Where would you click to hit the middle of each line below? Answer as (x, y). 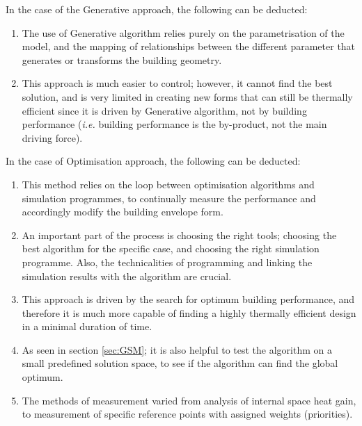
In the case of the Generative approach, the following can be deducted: (157, 9)
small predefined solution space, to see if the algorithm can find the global (180, 363)
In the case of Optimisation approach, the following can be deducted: (153, 161)
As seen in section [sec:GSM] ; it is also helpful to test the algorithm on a (177, 349)
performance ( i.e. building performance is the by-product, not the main (174, 124)
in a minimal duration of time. (87, 326)
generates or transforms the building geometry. (122, 59)
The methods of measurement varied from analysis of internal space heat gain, (189, 400)
